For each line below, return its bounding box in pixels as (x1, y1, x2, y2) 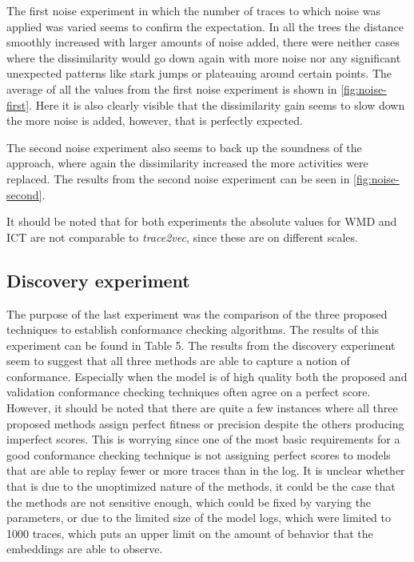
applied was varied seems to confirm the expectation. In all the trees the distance (6, 18, 404, 34)
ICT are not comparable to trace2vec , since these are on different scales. (6, 228, 358, 245)
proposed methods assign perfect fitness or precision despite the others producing (6, 415, 404, 432)
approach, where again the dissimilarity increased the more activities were (6, 155, 368, 171)
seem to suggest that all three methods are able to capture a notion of (6, 352, 350, 369)
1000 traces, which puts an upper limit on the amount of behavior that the (6, 524, 373, 541)
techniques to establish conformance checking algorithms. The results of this (6, 321, 380, 338)
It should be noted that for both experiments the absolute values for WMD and (6, 213, 397, 230)
